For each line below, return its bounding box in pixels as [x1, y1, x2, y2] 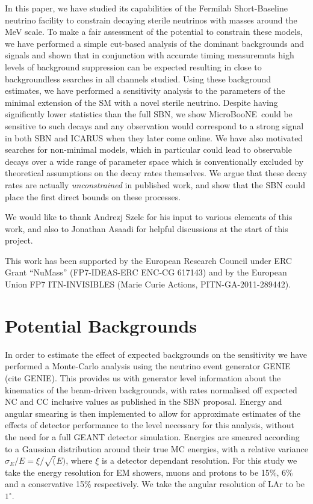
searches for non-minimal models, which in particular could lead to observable [5, 143, 292, 156]
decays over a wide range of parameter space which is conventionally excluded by [5, 155, 304, 167]
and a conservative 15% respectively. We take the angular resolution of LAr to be [5, 478, 305, 490]
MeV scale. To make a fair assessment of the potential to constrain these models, [5, 25, 303, 38]
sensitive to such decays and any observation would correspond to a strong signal [5, 119, 304, 132]
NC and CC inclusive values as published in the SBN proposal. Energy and [5, 395, 282, 408]
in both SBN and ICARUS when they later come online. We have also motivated [5, 131, 303, 144]
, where [66, 454, 93, 467]
